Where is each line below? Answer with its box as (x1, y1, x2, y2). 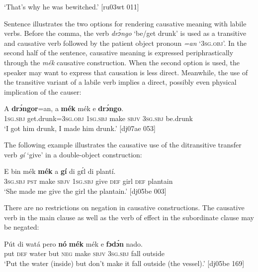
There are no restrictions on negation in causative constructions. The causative (4, 202, 245, 213)
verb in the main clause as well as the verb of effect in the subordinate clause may (4, 212, 254, 222)
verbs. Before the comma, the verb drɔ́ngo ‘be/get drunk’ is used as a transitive (4, 28, 247, 38)
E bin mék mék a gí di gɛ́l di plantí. (4, 166, 116, 176)
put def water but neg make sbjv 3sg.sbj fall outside (4, 248, 165, 259)
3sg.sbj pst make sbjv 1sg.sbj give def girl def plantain (4, 175, 173, 186)
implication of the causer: (4, 86, 82, 97)
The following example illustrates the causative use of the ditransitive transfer (4, 139, 242, 150)
